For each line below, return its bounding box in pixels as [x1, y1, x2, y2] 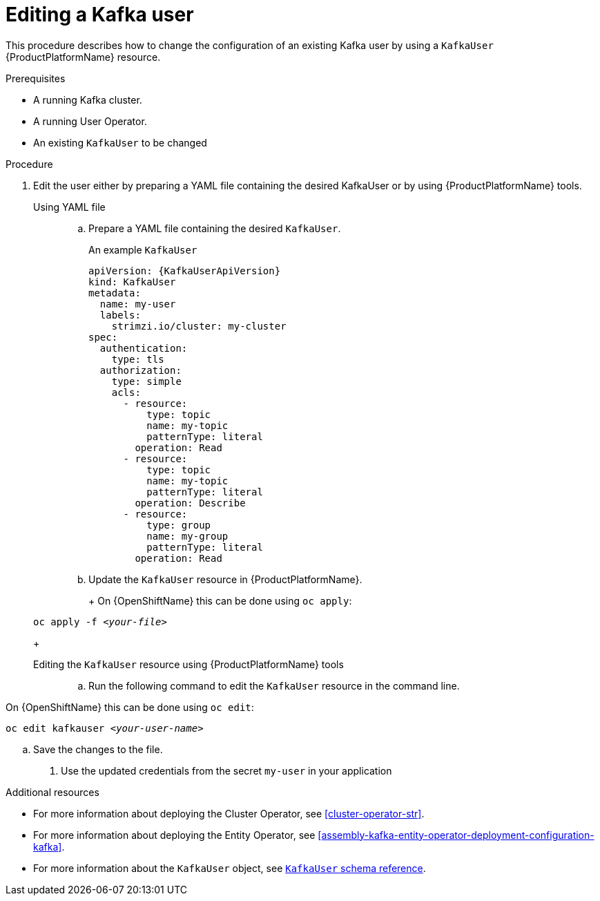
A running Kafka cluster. [33, 93, 142, 106]
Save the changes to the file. [33, 743, 163, 755]
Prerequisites [6, 72, 66, 84]
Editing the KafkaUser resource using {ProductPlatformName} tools [33, 658, 344, 670]
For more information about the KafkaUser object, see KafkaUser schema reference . [33, 862, 426, 874]
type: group [146, 519, 211, 531]
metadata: [88, 287, 141, 298]
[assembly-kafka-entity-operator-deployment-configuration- [318, 828, 594, 841]
